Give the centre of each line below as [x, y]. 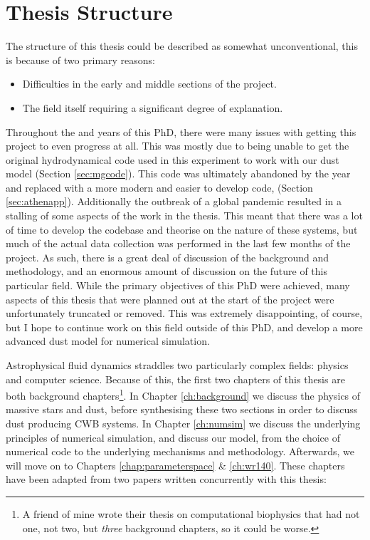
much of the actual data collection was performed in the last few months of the [178, 243]
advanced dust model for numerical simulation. [108, 341]
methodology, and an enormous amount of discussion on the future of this [167, 271]
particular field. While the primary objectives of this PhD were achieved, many [178, 285]
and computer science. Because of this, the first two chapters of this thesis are [175, 379]
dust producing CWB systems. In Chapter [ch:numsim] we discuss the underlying [183, 424]
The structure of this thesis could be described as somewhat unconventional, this [182, 46]
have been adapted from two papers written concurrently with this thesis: [166, 479]
